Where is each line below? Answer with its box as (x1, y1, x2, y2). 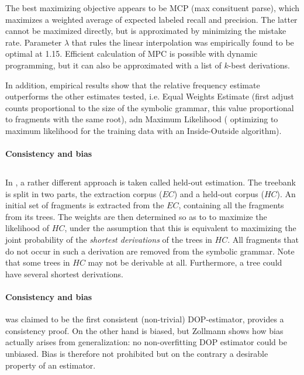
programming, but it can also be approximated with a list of (5, 59, 222, 71)
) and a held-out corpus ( (174, 187, 264, 199)
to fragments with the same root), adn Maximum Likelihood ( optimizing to (5, 113, 278, 125)
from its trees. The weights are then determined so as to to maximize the (5, 210, 267, 222)
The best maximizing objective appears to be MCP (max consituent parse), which (5, 2, 300, 13)
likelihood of (5, 222, 50, 234)
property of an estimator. (5, 359, 96, 371)
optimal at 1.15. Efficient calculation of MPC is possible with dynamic (5, 47, 258, 60)
